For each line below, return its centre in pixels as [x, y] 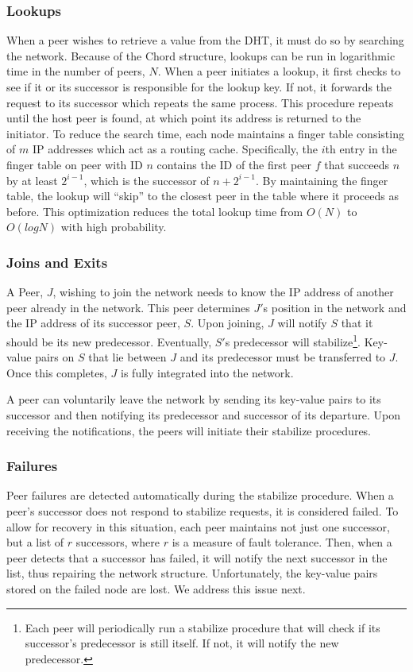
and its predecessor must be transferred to [283, 357]
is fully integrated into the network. [207, 372]
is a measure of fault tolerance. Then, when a [282, 542]
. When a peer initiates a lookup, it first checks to [279, 71]
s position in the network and [335, 307]
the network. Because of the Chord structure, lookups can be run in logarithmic [201, 55]
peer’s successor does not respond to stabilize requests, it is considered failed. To [203, 510]
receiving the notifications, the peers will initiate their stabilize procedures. [189, 430]
